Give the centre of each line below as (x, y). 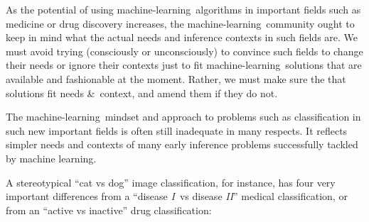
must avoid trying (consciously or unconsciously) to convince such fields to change (184, 51)
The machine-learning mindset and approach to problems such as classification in (183, 117)
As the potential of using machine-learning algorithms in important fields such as (183, 9)
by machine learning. (51, 158)
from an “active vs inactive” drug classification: (109, 210)
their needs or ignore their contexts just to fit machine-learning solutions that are (184, 65)
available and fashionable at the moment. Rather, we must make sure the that (176, 78)
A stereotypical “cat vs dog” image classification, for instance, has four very (171, 182)
